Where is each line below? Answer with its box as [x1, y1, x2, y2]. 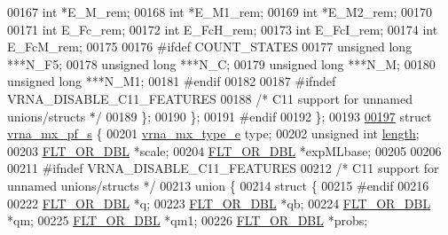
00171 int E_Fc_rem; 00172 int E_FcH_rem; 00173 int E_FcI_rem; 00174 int [7, 20, 438, 38]
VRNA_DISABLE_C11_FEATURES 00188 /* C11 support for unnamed [7, 89, 413, 107]
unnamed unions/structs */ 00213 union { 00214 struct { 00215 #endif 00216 [7, 176, 429, 194]
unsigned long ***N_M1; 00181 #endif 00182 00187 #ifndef [7, 72, 336, 90]
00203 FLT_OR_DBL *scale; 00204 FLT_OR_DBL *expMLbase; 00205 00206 [7, 141, 442, 160]
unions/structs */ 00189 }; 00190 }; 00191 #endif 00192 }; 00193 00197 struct [7, 106, 432, 125]
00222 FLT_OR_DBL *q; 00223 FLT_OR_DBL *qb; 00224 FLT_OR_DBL [7, 193, 431, 212]
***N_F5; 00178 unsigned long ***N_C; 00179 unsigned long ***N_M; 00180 [7, 54, 436, 73]
